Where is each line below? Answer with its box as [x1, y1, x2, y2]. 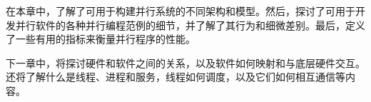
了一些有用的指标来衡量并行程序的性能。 [6, 31, 195, 46]
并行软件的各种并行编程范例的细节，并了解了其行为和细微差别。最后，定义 [15, 17, 365, 32]
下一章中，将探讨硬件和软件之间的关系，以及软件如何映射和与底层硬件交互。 [6, 55, 365, 70]
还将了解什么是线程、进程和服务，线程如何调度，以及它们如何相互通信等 [6, 69, 345, 84]
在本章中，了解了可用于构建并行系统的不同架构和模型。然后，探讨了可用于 [6, 4, 355, 18]
